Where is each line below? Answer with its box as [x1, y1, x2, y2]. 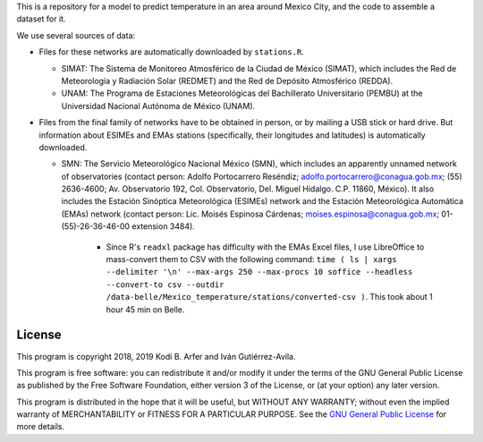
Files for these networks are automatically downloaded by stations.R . [38, 47, 304, 57]
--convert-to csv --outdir [106, 279, 225, 290]
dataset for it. [16, 13, 66, 24]
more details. [16, 421, 65, 432]
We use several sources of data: [16, 30, 136, 40]
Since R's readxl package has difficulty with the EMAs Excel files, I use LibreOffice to [106, 242, 425, 252]
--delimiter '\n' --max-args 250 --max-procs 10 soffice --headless [106, 267, 413, 277]
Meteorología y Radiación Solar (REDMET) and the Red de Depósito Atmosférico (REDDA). [61, 75, 394, 86]
